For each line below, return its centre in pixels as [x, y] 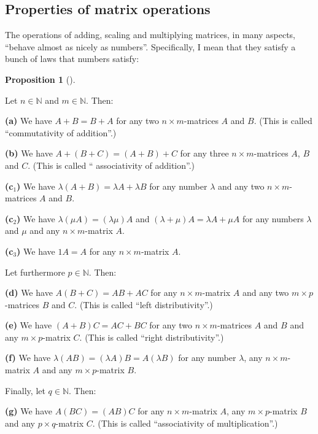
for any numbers [273, 218]
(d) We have [29, 293]
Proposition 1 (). [40, 79]
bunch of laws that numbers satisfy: [72, 59]
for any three [204, 153]
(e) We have [29, 325]
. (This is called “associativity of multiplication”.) [185, 423]
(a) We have [29, 121]
